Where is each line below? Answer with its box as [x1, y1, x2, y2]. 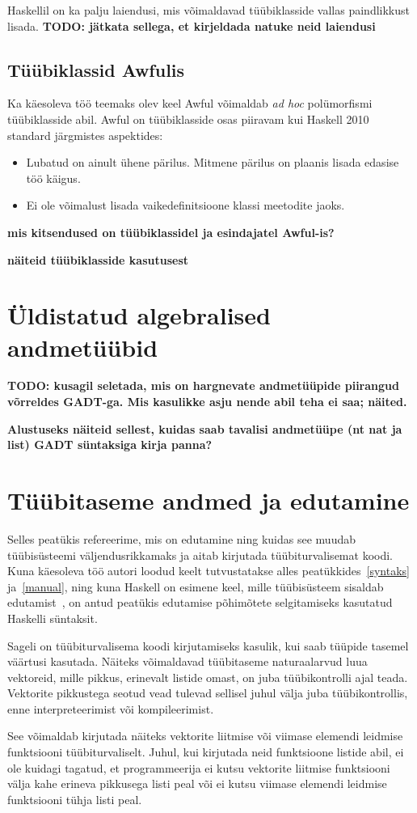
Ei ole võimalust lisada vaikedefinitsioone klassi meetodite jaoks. [26, 197, 345, 214]
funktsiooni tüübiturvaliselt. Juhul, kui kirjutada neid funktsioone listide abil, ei [7, 743, 404, 760]
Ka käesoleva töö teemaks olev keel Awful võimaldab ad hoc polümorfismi [7, 95, 373, 112]
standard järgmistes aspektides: [7, 126, 163, 143]
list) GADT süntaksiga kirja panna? [7, 436, 213, 453]
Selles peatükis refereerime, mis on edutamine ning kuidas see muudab [7, 530, 356, 547]
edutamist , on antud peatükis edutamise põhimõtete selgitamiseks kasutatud [7, 594, 393, 611]
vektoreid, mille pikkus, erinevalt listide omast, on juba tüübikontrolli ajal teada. [7, 668, 408, 685]
